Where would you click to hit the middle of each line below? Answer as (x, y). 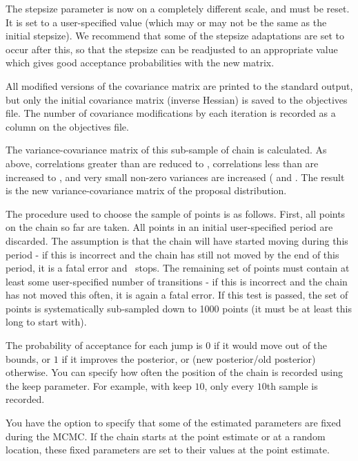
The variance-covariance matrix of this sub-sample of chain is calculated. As (166, 150)
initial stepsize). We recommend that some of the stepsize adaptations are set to (175, 36)
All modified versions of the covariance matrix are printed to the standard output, (179, 85)
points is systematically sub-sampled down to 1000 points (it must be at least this (179, 308)
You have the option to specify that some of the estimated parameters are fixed (173, 423)
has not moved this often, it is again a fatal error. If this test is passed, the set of (177, 295)
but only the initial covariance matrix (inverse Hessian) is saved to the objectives (177, 99)
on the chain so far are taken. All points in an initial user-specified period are (169, 227)
